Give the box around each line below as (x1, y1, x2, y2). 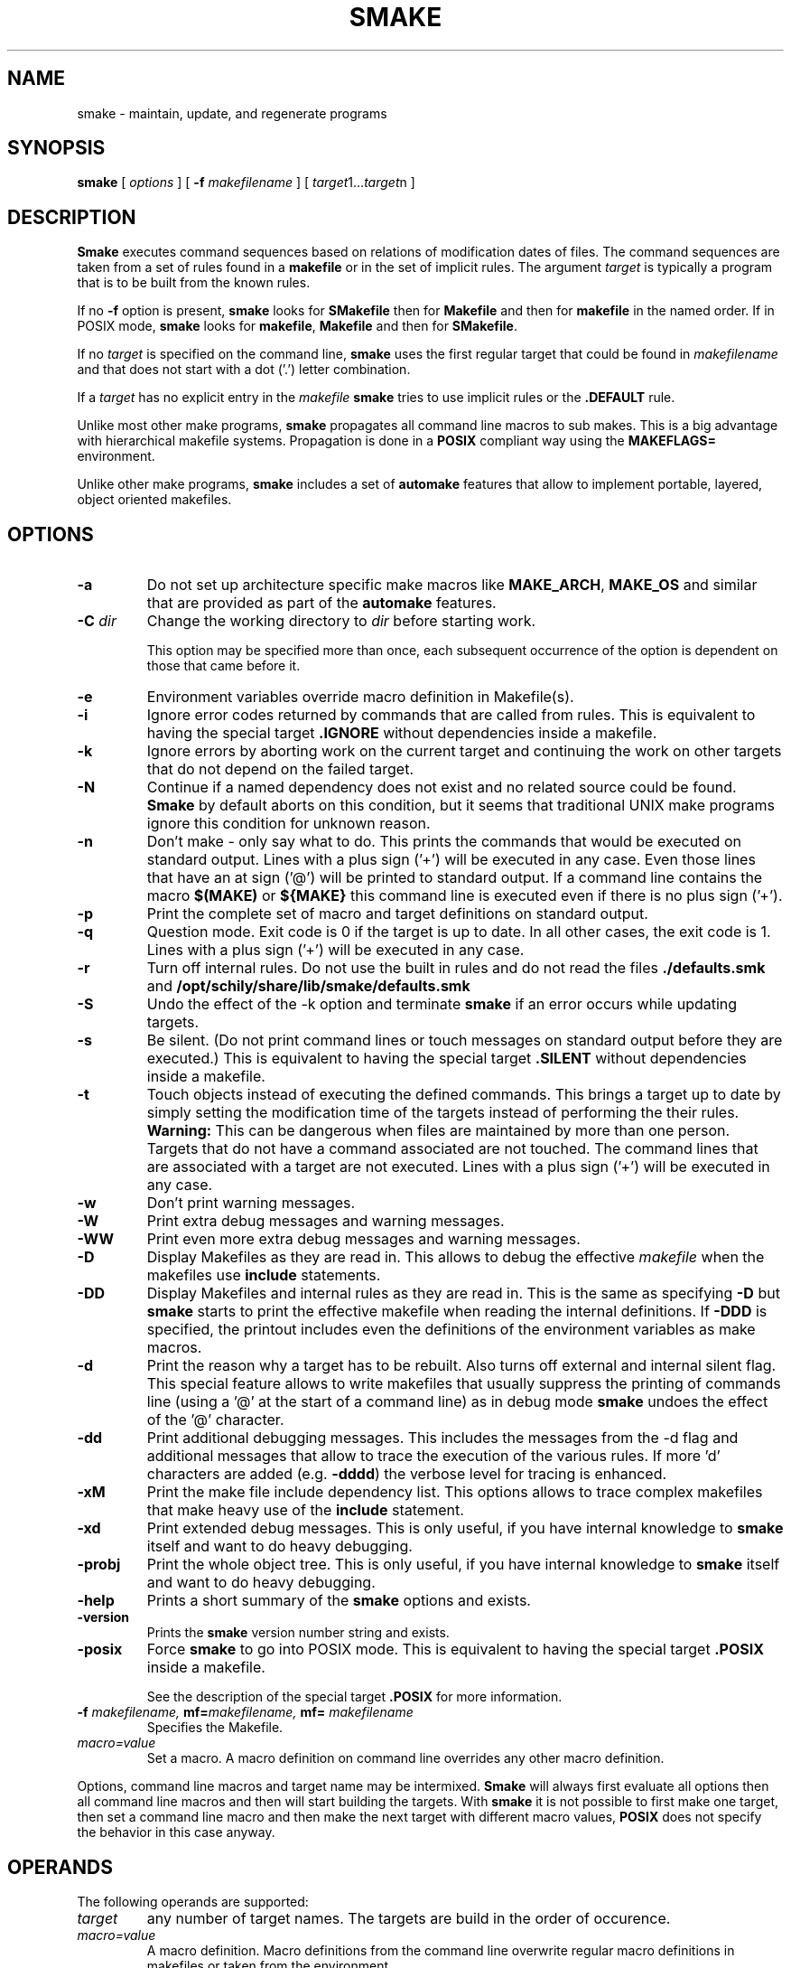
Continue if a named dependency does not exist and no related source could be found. (146, 778, 737, 797)
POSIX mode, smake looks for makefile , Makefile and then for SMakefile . (77, 318, 517, 334)
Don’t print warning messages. (146, 1194, 356, 1213)
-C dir (77, 612, 116, 631)
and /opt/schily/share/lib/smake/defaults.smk (146, 977, 470, 996)
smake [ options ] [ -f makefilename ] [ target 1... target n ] (77, 174, 415, 191)
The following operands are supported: (77, 1893, 309, 1909)
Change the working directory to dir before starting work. (146, 612, 536, 631)
